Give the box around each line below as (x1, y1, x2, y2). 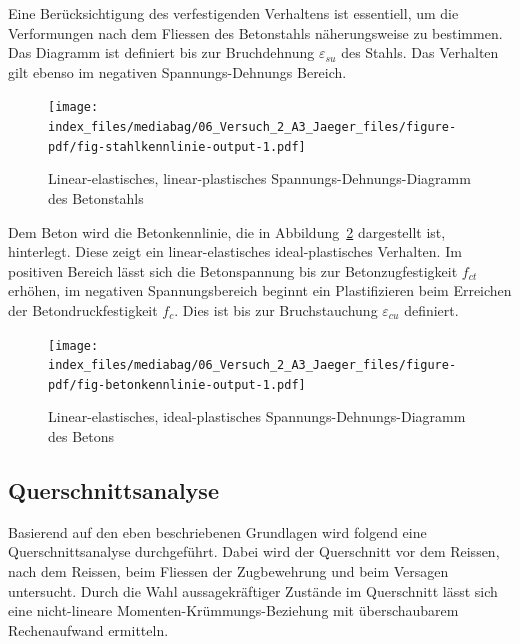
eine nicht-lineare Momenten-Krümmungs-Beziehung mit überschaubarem (8, 600, 459, 621)
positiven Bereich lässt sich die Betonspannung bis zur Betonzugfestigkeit (8, 260, 458, 281)
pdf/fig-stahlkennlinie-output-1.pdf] (48, 139, 306, 154)
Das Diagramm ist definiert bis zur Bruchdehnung (8, 42, 315, 63)
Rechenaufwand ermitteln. (8, 619, 169, 640)
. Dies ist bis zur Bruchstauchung (174, 299, 378, 320)
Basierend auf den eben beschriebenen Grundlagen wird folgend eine (8, 521, 427, 542)
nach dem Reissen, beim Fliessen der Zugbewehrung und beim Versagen (8, 561, 449, 582)
